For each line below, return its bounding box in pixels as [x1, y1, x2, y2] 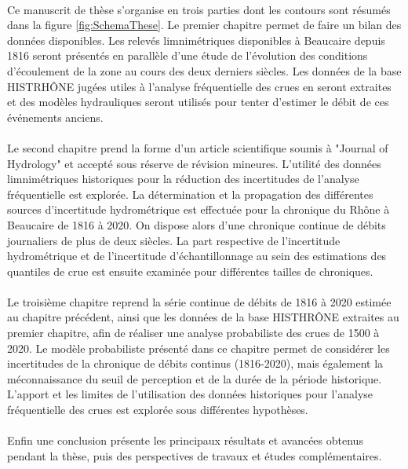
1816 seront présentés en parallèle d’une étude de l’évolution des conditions [7, 47, 368, 64]
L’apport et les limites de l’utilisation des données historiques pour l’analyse [7, 386, 373, 402]
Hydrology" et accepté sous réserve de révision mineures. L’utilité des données [7, 155, 381, 171]
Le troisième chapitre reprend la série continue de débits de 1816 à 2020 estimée [7, 293, 392, 310]
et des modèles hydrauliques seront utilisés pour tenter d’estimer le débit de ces [7, 93, 389, 110]
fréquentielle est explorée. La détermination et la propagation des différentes [7, 185, 373, 202]
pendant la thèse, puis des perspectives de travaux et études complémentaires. [7, 447, 382, 464]
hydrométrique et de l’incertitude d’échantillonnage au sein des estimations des [7, 247, 387, 264]
